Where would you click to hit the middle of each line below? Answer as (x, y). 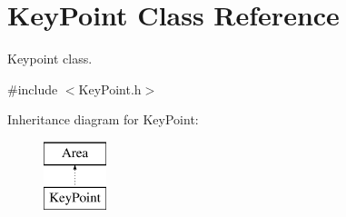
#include (33, 89)
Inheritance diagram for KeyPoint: (103, 119)
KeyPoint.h (110, 89)
